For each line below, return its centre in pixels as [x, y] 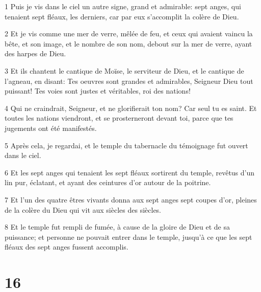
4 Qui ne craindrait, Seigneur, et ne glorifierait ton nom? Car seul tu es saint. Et [131, 108]
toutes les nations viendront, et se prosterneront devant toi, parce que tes [119, 118]
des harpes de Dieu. [35, 53]
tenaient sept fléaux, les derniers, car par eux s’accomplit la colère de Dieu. [122, 16]
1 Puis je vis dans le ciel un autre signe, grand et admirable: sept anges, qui [123, 6]
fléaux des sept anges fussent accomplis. [67, 247]
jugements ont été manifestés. [51, 128]
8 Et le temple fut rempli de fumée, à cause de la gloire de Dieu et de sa [117, 227]
